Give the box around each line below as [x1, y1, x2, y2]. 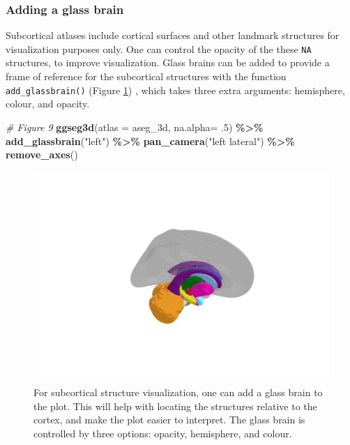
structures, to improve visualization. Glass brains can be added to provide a [6, 55, 330, 70]
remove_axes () [6, 147, 78, 162]
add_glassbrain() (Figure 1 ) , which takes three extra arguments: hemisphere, [6, 82, 345, 97]
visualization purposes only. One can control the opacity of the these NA [6, 41, 312, 56]
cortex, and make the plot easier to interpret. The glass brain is [33, 412, 305, 427]
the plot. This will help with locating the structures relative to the [33, 398, 317, 413]
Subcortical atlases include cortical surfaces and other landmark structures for [6, 28, 340, 43]
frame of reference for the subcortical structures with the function [6, 69, 287, 84]
